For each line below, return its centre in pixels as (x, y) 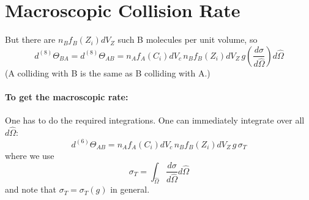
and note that (31, 189)
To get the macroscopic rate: (67, 96)
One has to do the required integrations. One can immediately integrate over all (155, 120)
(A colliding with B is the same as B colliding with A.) (108, 72)
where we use (30, 155)
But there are (30, 39)
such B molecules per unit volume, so (188, 39)
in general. (130, 189)
